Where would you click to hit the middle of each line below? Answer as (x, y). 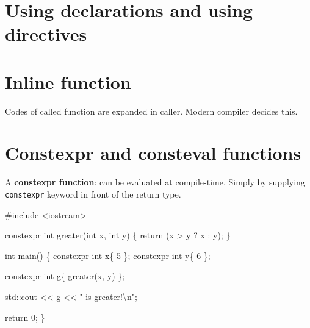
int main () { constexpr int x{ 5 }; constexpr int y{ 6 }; (108, 255)
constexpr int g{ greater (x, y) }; (65, 276)
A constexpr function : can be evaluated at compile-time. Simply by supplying (155, 182)
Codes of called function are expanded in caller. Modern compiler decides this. (151, 111)
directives (46, 34)
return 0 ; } (25, 317)
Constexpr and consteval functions (153, 153)
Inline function (68, 81)
